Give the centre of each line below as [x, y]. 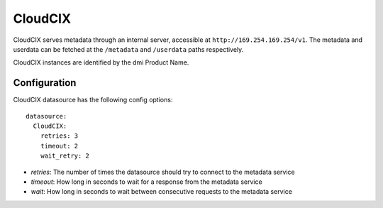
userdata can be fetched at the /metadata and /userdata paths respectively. [128, 49]
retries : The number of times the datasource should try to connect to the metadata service [163, 172]
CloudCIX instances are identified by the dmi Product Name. [101, 62]
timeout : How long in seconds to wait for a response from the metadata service [146, 182]
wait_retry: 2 [65, 156]
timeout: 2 [59, 146]
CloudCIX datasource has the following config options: [93, 100]
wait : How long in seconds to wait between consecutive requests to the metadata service [161, 192]
